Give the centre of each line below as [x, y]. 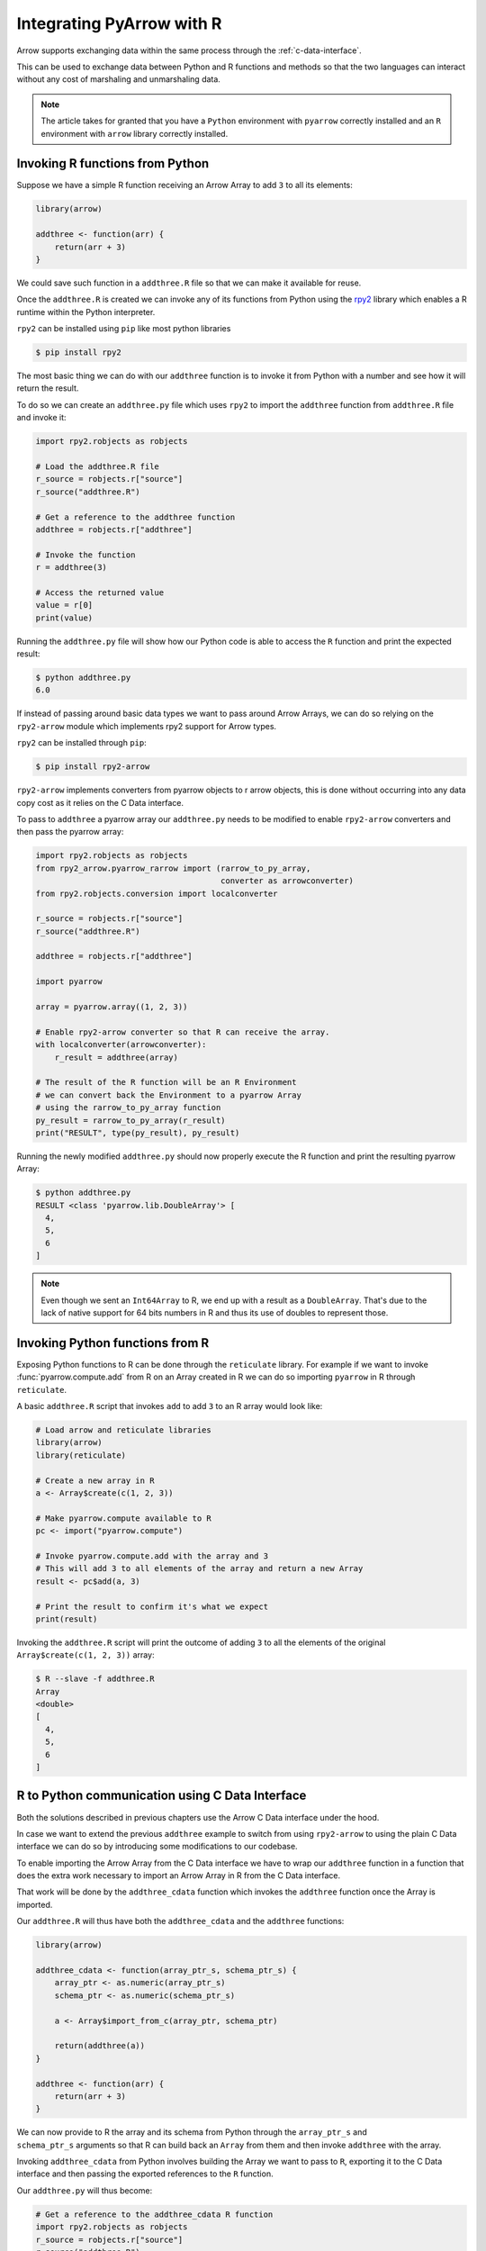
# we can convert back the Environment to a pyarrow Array [168, 1095]
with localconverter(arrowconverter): [121, 1045]
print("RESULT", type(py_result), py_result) [138, 1133]
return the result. [48, 388]
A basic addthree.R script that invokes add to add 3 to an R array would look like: [170, 1406]
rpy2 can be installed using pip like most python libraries [124, 329]
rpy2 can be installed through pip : [82, 743]
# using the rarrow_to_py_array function [128, 1108]
